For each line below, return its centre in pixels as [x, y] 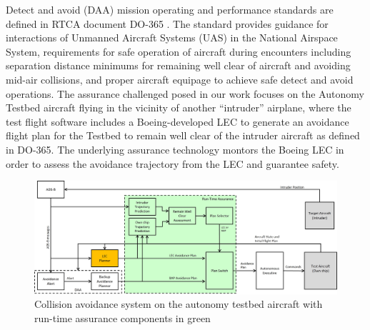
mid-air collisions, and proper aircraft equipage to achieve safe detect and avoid [180, 79]
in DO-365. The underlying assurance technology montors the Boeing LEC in [175, 149]
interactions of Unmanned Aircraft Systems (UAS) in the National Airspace [172, 37]
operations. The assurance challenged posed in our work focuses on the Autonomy [185, 93]
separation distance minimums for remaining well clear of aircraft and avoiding [178, 65]
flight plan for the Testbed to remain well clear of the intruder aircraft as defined [183, 135]
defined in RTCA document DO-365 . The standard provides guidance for [167, 23]
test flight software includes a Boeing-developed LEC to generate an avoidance [177, 121]
